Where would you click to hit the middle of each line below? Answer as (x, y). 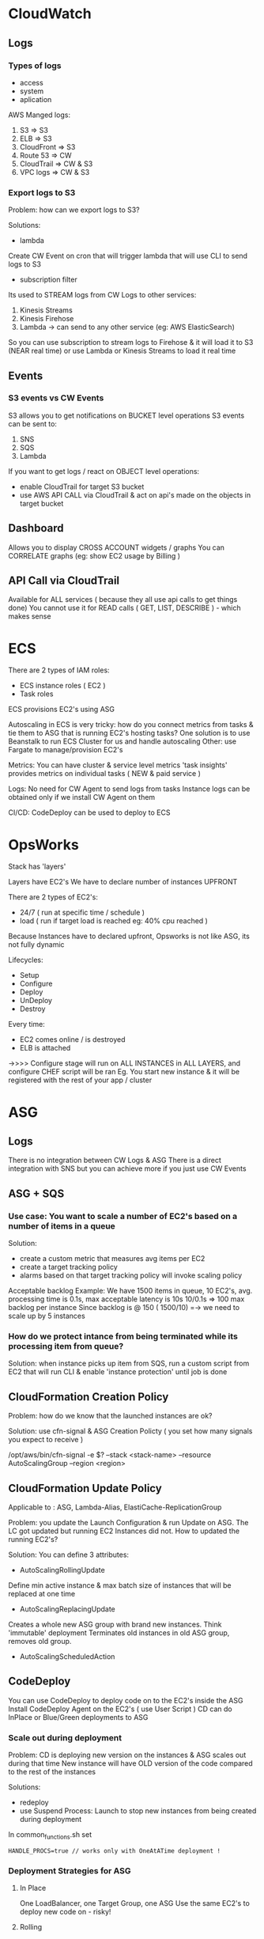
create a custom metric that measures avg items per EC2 (112, 1259)
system (32, 91)
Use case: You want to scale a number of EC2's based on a (123, 1216)
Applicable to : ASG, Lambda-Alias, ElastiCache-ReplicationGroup (115, 1507)
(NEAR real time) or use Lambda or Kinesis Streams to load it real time (122, 351)
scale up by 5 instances (47, 1316)
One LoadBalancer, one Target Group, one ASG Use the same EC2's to (135, 1903)
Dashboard (36, 528)
